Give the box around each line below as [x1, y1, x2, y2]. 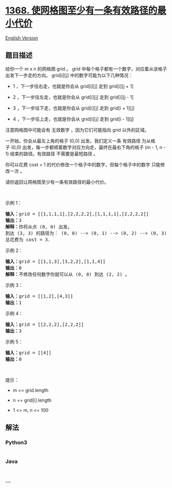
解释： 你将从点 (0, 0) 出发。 [5, 224, 72, 229]
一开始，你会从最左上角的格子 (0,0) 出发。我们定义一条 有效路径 [5, 137, 141, 144]
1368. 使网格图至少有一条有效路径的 [5, 5, 158, 16]
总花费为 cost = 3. [5, 237, 51, 242]
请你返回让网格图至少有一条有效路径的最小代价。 [5, 178, 109, 185]
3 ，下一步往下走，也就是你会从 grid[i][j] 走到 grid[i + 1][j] [12, 105, 135, 111]
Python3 [5, 439, 27, 446]
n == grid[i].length [12, 397, 52, 403]
